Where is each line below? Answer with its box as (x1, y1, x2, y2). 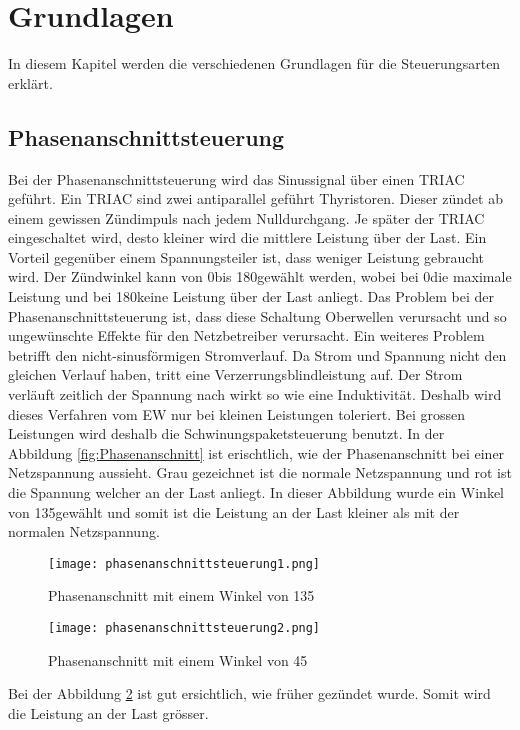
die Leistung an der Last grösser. (8, 702, 209, 723)
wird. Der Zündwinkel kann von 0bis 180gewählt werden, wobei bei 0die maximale (8, 266, 512, 287)
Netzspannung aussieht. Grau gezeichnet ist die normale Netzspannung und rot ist (8, 462, 512, 483)
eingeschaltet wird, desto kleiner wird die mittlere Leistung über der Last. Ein (8, 227, 487, 248)
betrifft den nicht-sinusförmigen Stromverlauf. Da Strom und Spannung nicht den (8, 344, 507, 365)
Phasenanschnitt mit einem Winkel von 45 (48, 649, 308, 670)
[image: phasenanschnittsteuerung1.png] (48, 556, 321, 571)
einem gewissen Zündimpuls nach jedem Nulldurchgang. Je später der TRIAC (8, 207, 485, 228)
